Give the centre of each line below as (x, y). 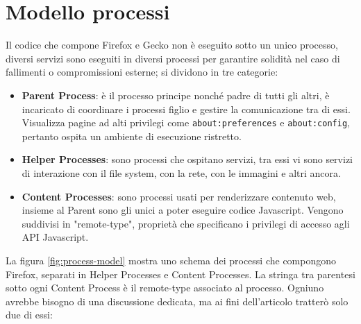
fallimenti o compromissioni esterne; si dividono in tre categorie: (142, 72)
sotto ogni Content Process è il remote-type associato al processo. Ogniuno (165, 288)
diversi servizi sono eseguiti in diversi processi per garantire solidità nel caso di (173, 58)
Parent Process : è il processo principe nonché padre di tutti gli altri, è (176, 95)
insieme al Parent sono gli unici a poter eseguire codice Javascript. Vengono (183, 210)
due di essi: (29, 315)
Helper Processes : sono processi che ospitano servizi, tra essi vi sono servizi (187, 159)
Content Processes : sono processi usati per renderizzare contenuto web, (179, 196)
